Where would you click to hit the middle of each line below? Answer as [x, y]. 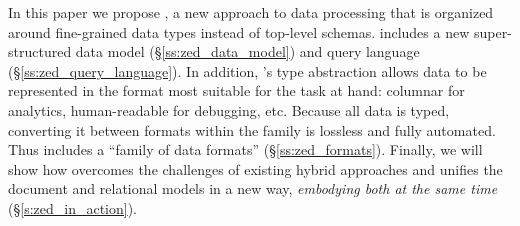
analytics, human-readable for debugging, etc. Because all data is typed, [229, 109]
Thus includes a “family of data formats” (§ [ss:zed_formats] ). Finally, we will [245, 149]
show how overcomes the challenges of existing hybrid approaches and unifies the [255, 168]
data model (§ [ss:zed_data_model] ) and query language [247, 51]
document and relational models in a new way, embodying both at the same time [253, 188]
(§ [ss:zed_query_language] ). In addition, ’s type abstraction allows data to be [247, 70]
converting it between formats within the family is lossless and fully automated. [252, 129]
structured [40, 51]
